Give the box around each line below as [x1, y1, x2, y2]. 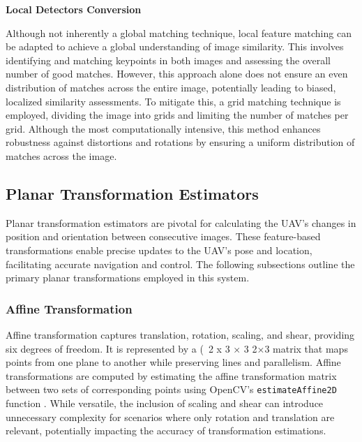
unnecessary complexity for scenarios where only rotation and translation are [6, 409, 335, 424]
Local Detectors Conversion [6, 2, 142, 16]
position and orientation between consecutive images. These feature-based [6, 229, 321, 244]
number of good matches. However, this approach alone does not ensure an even [6, 66, 348, 81]
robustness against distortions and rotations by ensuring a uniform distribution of [6, 135, 355, 149]
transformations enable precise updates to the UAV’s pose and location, [6, 242, 312, 257]
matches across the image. [6, 148, 117, 163]
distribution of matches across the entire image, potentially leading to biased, [6, 80, 336, 94]
